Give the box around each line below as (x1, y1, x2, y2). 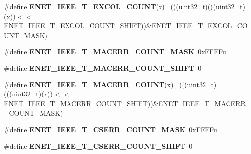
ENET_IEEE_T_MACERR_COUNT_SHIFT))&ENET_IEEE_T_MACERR (4, 98, 246, 108)
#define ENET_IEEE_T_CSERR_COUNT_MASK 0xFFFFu (4, 124, 217, 134)
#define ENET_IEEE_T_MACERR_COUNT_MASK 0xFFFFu (4, 46, 226, 57)
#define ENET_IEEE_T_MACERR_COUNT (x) (4, 79, 174, 89)
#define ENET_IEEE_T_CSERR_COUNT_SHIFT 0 (4, 140, 193, 151)
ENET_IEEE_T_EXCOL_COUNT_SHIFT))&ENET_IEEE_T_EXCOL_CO (4, 20, 248, 31)
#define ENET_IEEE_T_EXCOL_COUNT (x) (4, 1, 165, 11)
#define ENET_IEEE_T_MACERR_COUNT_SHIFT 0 (4, 62, 202, 73)
